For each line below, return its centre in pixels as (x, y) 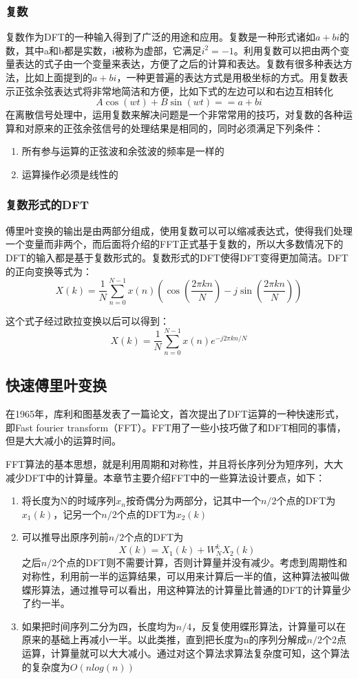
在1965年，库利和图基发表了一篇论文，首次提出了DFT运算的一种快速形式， (175, 414)
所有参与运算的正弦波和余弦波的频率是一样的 (123, 151)
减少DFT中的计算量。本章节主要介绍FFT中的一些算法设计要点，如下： (166, 477)
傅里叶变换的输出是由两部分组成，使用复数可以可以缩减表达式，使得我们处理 (179, 230)
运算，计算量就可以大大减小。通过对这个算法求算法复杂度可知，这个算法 (186, 653)
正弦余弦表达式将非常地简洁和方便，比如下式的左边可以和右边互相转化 (174, 90)
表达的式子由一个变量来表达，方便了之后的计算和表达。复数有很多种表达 (179, 64)
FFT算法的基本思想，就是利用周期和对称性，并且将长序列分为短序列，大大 (175, 463)
